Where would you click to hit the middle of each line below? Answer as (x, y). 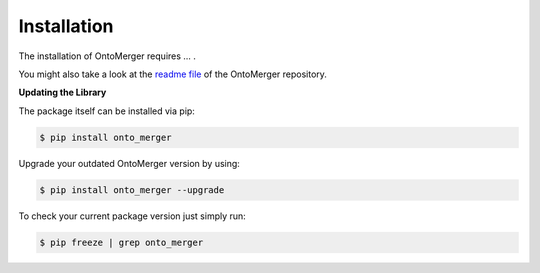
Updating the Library (62, 92)
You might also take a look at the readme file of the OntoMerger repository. (172, 74)
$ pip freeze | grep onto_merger (121, 242)
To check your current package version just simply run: (132, 216)
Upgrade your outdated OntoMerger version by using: (129, 163)
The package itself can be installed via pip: (106, 111)
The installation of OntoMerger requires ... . (107, 56)
